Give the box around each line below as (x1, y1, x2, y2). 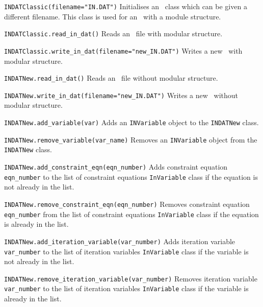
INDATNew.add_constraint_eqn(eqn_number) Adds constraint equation (4, 161, 228, 172)
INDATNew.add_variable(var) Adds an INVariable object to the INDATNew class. (4, 117, 259, 128)
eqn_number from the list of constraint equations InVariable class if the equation (4, 208, 259, 219)
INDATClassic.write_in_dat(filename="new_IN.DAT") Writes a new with (4, 45, 243, 56)
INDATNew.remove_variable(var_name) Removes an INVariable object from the (4, 134, 257, 145)
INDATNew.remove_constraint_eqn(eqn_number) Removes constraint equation (4, 198, 250, 209)
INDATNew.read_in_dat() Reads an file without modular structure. (4, 73, 218, 83)
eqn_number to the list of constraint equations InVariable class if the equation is (4, 171, 258, 182)
